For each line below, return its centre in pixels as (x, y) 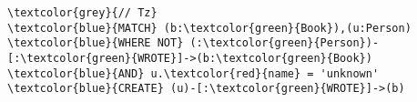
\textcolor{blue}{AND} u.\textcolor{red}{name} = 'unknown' (193, 73)
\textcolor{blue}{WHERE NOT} (96, 43)
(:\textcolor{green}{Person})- (285, 43)
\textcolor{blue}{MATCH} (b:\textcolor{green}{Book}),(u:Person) (209, 28)
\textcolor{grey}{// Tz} (82, 13)
